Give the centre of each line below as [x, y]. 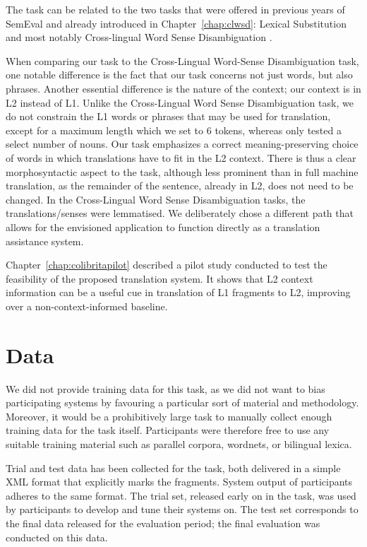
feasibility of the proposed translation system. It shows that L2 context [160, 278]
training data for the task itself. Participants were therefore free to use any [168, 430]
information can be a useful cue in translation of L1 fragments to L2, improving [178, 292]
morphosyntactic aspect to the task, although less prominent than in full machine [182, 171]
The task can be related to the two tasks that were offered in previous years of [175, 9]
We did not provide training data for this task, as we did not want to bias [166, 388]
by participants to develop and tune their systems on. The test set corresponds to [182, 509]
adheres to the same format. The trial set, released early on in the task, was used [181, 495]
